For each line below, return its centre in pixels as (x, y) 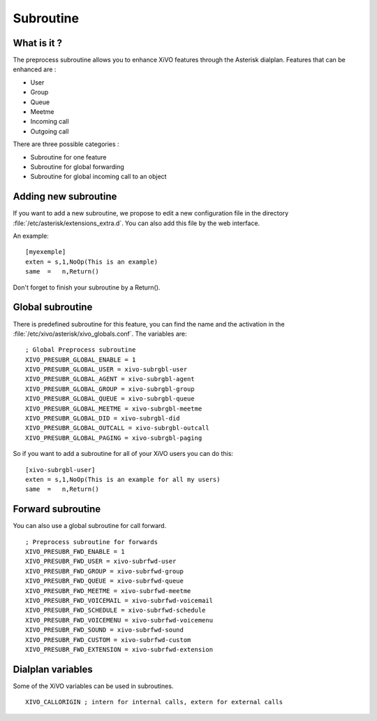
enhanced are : (35, 69)
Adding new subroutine (65, 197)
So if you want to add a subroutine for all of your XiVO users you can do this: (123, 454)
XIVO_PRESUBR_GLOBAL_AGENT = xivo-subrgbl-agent (110, 379)
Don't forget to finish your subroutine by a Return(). (87, 287)
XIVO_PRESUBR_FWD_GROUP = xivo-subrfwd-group (105, 571)
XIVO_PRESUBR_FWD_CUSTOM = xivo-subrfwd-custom (108, 640)
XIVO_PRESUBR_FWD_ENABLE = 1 (75, 552)
